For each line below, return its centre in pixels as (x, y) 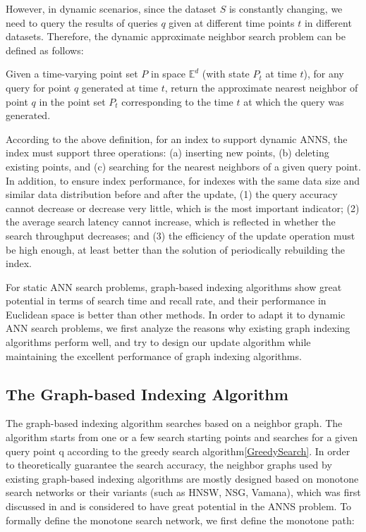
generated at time (120, 87)
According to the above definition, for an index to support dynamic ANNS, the (177, 138)
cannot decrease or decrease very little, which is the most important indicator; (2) (183, 208)
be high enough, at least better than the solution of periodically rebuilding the (176, 249)
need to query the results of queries (82, 22)
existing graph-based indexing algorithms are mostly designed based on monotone (182, 478)
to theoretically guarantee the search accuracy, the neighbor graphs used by (169, 465)
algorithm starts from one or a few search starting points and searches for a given (182, 437)
